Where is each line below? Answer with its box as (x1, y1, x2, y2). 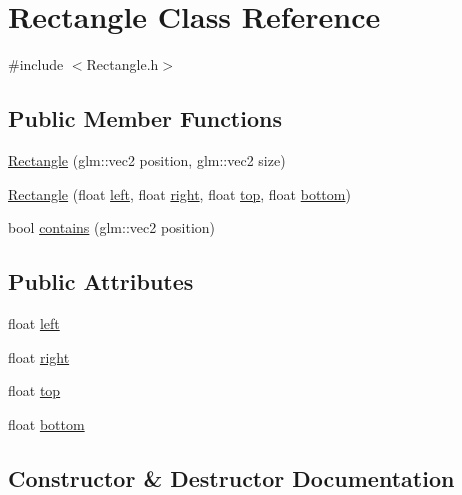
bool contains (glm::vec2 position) (8, 217, 216, 238)
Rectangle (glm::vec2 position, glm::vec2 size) (8, 149, 286, 170)
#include (8, 54, 64, 75)
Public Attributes (8, 266, 194, 297)
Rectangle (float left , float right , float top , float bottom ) (8, 183, 351, 204)
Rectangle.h (86, 54, 159, 75)
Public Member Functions (8, 103, 282, 134)
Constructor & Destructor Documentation (8, 462, 455, 493)
